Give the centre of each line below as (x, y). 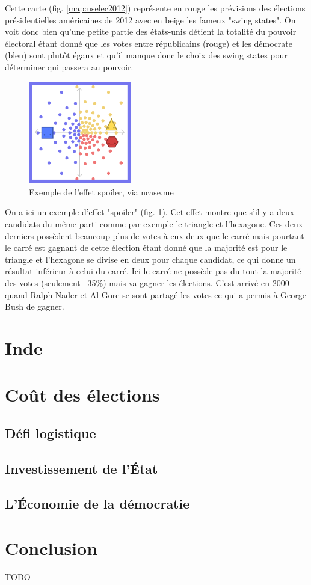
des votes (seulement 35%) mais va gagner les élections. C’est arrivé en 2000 (147, 282)
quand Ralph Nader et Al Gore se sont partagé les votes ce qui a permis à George (156, 294)
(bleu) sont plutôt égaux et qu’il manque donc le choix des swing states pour (146, 55)
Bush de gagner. (35, 306)
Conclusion (51, 547)
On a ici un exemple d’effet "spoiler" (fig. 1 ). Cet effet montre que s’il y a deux (150, 212)
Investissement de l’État (82, 468)
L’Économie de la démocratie (97, 504)
